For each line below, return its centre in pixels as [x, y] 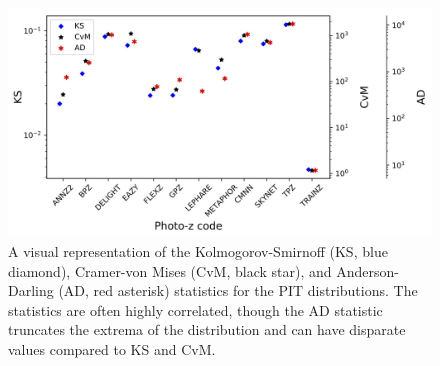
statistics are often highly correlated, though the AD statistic [195, 309]
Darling [31, 290]
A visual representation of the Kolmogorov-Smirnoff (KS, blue [198, 250]
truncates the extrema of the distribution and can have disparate [207, 329]
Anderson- [367, 270]
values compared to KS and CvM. [112, 348]
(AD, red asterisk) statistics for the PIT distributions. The [238, 290]
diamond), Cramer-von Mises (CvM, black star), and [170, 270]
